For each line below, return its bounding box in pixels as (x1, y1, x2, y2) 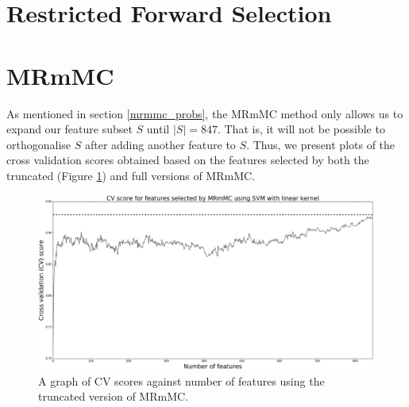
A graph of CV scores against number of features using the (38, 372, 325, 389)
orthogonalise (6, 136, 71, 152)
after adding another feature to (84, 136, 236, 152)
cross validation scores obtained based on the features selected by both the (6, 152, 369, 168)
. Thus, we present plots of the (246, 136, 395, 152)
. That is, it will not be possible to (217, 121, 385, 137)
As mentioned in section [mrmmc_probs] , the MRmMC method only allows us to (6, 105, 403, 121)
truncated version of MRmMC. (38, 388, 188, 405)
